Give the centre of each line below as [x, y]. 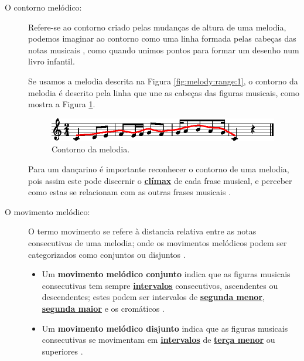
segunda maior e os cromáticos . [103, 308]
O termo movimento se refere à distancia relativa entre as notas [142, 231]
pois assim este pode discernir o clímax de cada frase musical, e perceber [160, 180]
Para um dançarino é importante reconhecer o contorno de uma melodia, [159, 169]
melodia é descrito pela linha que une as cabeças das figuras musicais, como [164, 92]
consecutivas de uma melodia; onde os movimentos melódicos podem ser [158, 243]
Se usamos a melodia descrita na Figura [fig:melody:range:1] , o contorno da [163, 81]
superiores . [62, 351]
